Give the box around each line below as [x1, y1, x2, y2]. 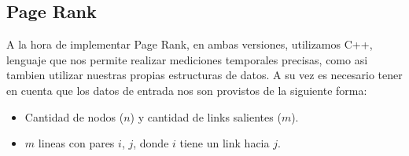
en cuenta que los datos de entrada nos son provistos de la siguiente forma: [6, 82, 367, 98]
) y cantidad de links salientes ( [130, 108, 282, 125]
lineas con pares [38, 135, 115, 151]
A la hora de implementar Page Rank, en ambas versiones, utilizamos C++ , [6, 36, 373, 53]
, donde [133, 135, 169, 151]
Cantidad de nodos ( [24, 108, 124, 125]
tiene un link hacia [179, 135, 270, 151]
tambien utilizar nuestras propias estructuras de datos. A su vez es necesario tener [6, 67, 403, 83]
